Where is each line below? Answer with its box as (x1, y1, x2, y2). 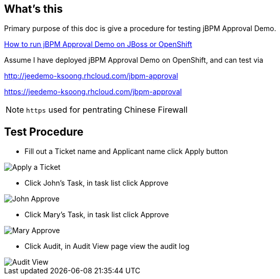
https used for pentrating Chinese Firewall (26, 105, 188, 115)
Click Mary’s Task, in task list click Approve (24, 210, 169, 219)
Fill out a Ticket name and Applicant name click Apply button (24, 147, 228, 156)
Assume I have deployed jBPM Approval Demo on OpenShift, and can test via (4, 56, 264, 65)
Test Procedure (4, 125, 84, 138)
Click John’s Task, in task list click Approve (24, 179, 169, 188)
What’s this (4, 3, 63, 15)
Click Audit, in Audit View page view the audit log (24, 242, 190, 251)
